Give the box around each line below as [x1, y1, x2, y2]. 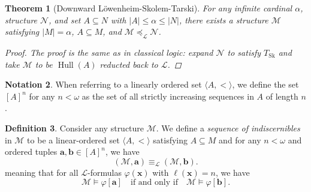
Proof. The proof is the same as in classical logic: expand [5, 46, 213, 58]
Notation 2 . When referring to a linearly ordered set [5, 78, 202, 91]
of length [265, 89, 298, 102]
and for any [219, 133, 261, 146]
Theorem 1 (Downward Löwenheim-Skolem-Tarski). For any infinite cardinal [5, 2, 292, 14]
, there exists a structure [179, 13, 268, 26]
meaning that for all [5, 166, 78, 178]
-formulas [87, 166, 122, 178]
